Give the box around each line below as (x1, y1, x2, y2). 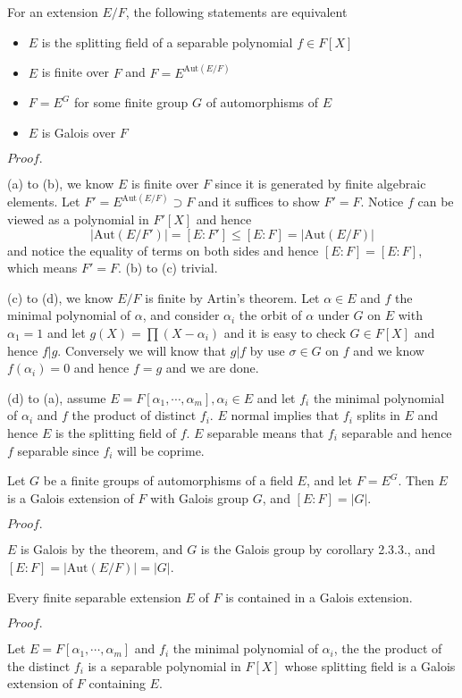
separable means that (207, 423, 324, 442)
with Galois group (150, 488, 249, 507)
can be (417, 192, 454, 211)
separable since (17, 441, 99, 459)
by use (249, 341, 285, 359)
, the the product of (333, 639, 442, 658)
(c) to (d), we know (7, 288, 113, 307)
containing (88, 674, 146, 693)
